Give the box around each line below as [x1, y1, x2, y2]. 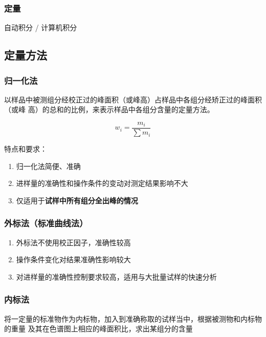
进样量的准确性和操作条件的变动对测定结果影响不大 [16, 178, 188, 188]
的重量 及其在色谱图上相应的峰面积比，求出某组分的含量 [4, 323, 193, 334]
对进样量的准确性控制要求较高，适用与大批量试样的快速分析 [16, 271, 217, 282]
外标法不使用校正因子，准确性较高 [16, 237, 131, 247]
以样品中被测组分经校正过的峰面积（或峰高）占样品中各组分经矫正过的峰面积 [4, 94, 262, 104]
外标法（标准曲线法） [4, 217, 88, 229]
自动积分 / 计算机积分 [4, 22, 77, 33]
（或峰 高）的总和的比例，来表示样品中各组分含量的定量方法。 [4, 104, 214, 115]
